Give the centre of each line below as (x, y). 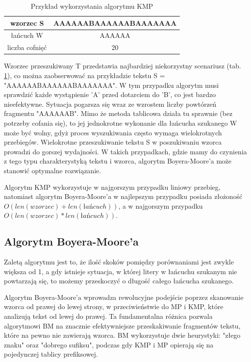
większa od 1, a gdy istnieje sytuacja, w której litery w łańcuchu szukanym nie (121, 271)
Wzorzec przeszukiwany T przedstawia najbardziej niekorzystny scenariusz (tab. (123, 66)
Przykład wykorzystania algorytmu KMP (92, 6)
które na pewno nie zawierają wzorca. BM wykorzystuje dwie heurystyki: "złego (122, 335)
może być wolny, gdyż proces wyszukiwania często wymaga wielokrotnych (113, 132)
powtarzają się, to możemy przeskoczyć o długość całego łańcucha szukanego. (119, 281)
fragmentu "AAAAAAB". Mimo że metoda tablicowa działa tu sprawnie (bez (118, 113)
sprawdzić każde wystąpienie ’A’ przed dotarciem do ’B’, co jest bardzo (110, 94)
